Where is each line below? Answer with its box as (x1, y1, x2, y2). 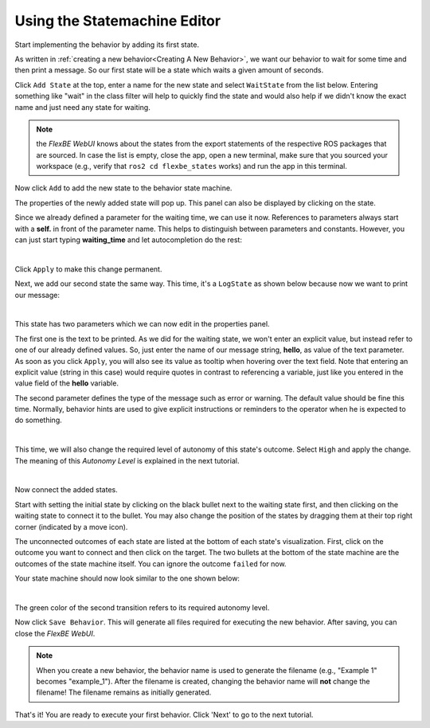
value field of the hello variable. (14, 378, 119, 388)
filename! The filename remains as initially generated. (36, 687, 212, 697)
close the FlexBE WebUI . (14, 628, 96, 638)
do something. (14, 415, 63, 425)
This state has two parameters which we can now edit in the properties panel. (14, 319, 270, 329)
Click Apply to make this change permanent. (14, 264, 162, 274)
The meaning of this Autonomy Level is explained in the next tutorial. (14, 456, 240, 465)
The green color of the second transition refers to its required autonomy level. (14, 602, 270, 613)
